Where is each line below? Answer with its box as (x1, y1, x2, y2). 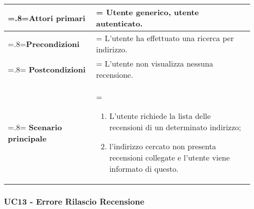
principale (8, 133, 47, 144)
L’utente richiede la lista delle (109, 110, 211, 121)
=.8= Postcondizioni (8, 63, 86, 75)
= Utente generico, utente (96, 6, 199, 18)
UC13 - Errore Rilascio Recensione (4, 195, 145, 207)
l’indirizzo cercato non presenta (109, 140, 216, 152)
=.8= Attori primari (8, 12, 85, 23)
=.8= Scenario (8, 121, 62, 133)
